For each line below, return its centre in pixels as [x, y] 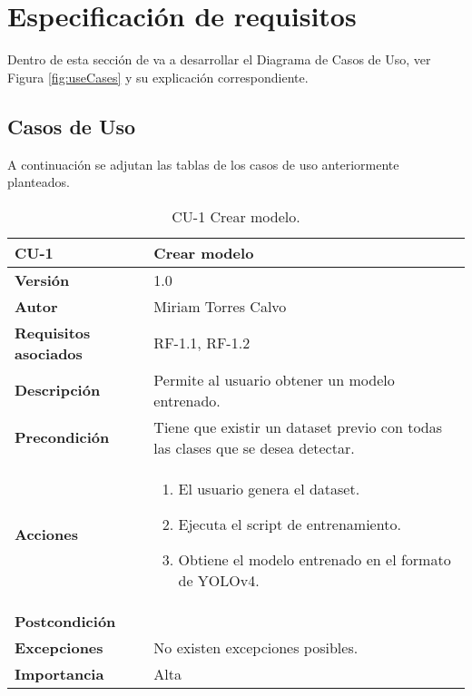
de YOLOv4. [219, 580]
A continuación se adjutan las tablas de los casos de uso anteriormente [203, 164]
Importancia [59, 673]
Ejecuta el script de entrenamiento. [290, 524]
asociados [49, 353]
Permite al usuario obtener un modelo [274, 379]
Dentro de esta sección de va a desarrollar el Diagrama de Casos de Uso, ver [219, 59]
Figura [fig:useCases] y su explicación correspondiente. [158, 77]
